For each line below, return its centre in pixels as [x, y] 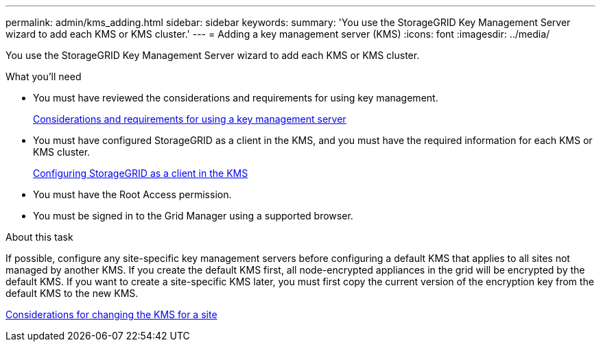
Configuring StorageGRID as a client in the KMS [141, 173]
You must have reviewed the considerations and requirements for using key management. [236, 98]
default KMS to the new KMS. [72, 293]
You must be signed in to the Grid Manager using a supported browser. [193, 216]
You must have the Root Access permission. [132, 194]
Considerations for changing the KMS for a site [111, 314]
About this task [39, 237]
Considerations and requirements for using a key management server [190, 119]
